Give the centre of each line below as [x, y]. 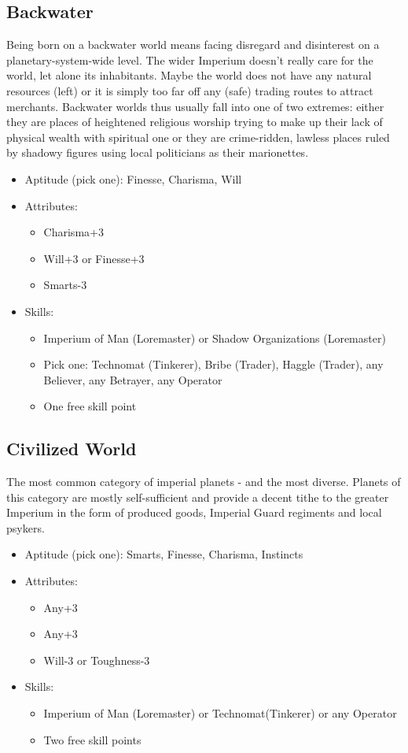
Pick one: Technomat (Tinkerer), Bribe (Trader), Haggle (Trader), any [213, 364]
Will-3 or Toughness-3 [97, 660]
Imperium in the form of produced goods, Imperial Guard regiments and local [194, 512]
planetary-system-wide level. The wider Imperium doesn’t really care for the [190, 59]
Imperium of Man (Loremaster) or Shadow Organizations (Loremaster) [215, 338]
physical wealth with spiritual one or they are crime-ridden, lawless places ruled [198, 137]
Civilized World [72, 449]
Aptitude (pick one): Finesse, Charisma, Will [133, 178]
